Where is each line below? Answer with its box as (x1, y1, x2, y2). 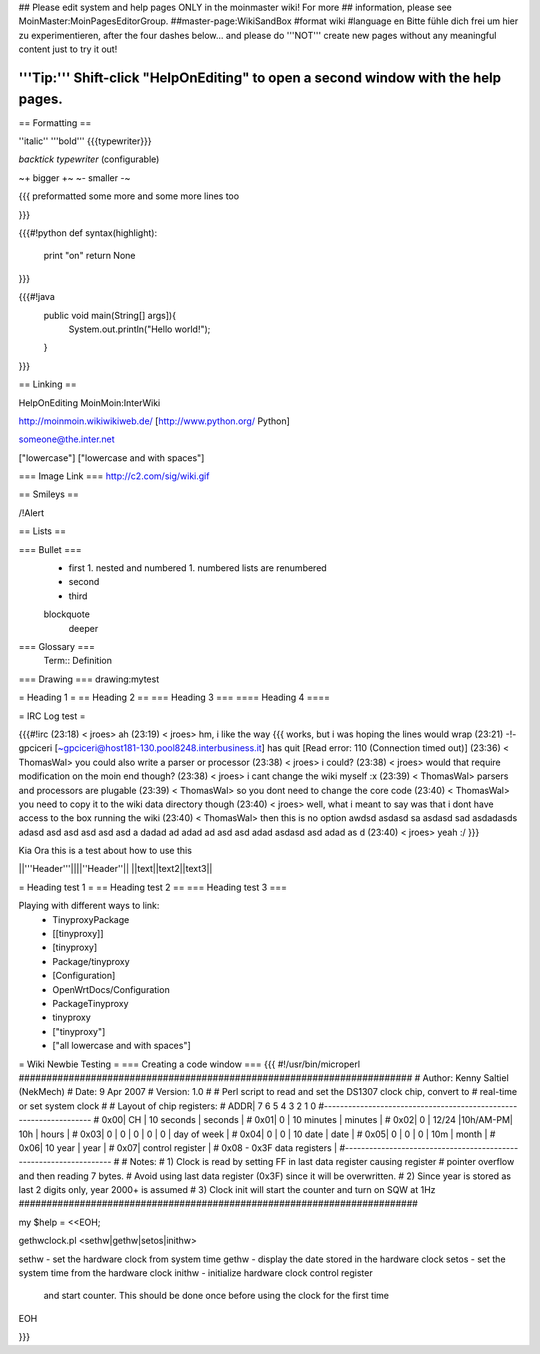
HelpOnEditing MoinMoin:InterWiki (18, 396, 161, 409)
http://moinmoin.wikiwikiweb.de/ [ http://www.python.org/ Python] (18, 415, 290, 427)
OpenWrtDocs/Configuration (52, 983, 170, 995)
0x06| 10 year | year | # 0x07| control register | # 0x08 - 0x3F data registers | (18, 1141, 338, 1154)
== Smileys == (18, 488, 80, 500)
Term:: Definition (43, 655, 112, 667)
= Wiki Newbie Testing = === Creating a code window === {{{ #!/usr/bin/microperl (18, 1058, 360, 1070)
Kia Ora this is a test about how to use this (18, 845, 192, 857)
